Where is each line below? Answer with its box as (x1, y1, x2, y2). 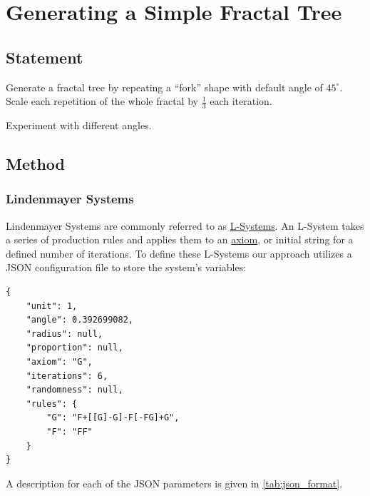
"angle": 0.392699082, (26, 315, 133, 325)
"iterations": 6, (26, 370, 108, 381)
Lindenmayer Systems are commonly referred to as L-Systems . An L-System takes (6, 218, 364, 233)
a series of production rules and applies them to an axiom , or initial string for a (6, 232, 354, 247)
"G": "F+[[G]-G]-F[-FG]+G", (46, 413, 180, 423)
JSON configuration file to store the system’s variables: (6, 260, 247, 275)
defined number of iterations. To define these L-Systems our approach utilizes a (6, 246, 352, 260)
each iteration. (210, 93, 272, 108)
